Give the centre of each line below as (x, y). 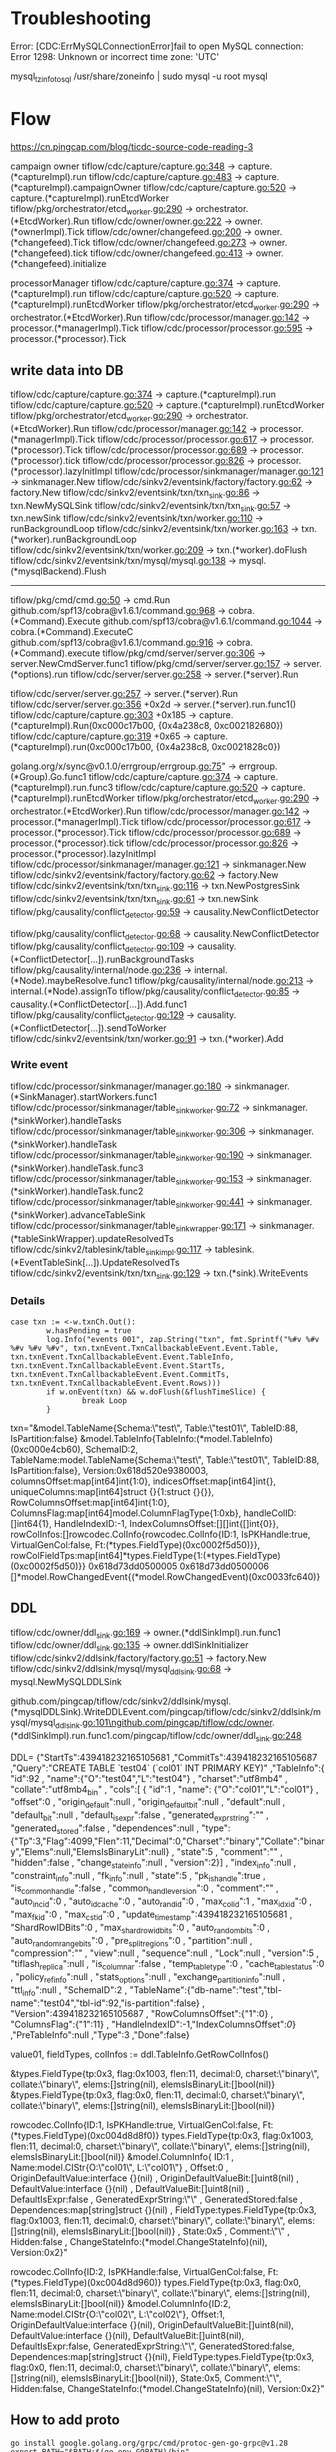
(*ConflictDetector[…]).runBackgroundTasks (102, 959)
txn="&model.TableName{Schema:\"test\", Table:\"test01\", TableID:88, (154, 1428)
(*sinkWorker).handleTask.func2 (77, 1191)
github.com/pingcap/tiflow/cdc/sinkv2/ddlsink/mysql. (121, 1701)
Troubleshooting (81, 18)
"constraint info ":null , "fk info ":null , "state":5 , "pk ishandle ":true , (138, 1876)
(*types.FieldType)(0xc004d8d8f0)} (85, 2135)
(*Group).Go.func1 (48, 777)
